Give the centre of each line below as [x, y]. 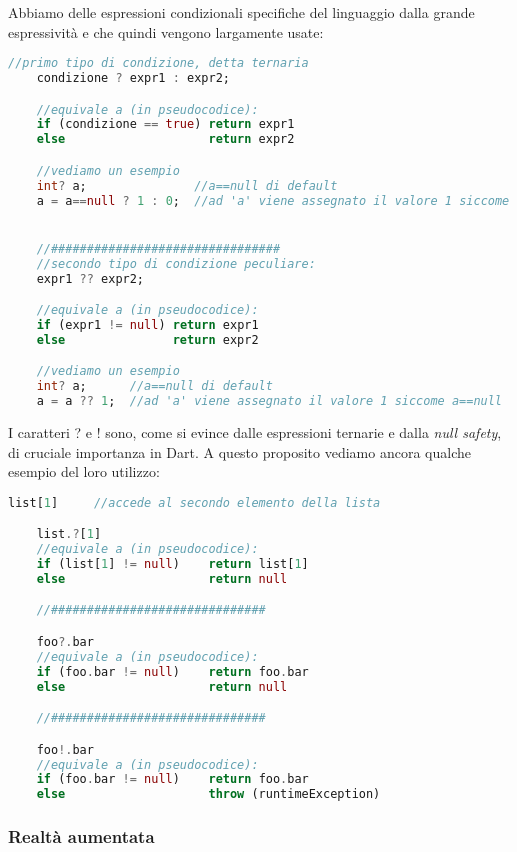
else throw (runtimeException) [208, 794]
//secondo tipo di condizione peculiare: [176, 263]
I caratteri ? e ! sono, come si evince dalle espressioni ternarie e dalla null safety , [255, 432]
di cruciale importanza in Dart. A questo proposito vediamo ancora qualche [239, 451]
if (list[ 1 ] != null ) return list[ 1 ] [172, 564]
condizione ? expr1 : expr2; [133, 78]
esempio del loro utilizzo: [84, 471]
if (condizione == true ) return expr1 [165, 124]
